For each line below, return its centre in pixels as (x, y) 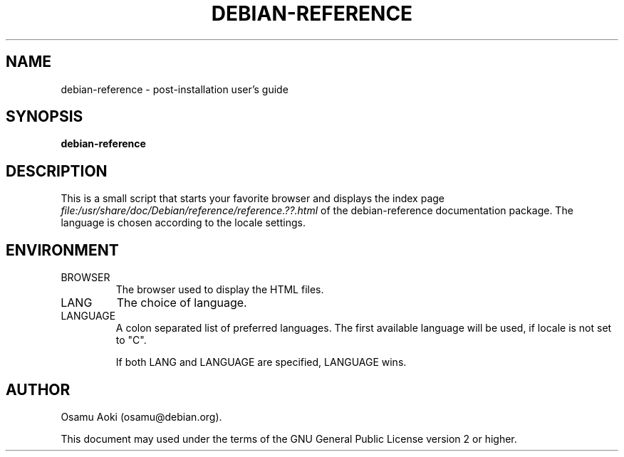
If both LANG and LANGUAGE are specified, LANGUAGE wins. (261, 362)
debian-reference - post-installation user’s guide (175, 89)
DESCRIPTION (57, 171)
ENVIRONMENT (62, 250)
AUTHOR (38, 389)
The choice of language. (182, 303)
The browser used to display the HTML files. (220, 290)
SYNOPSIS (45, 117)
